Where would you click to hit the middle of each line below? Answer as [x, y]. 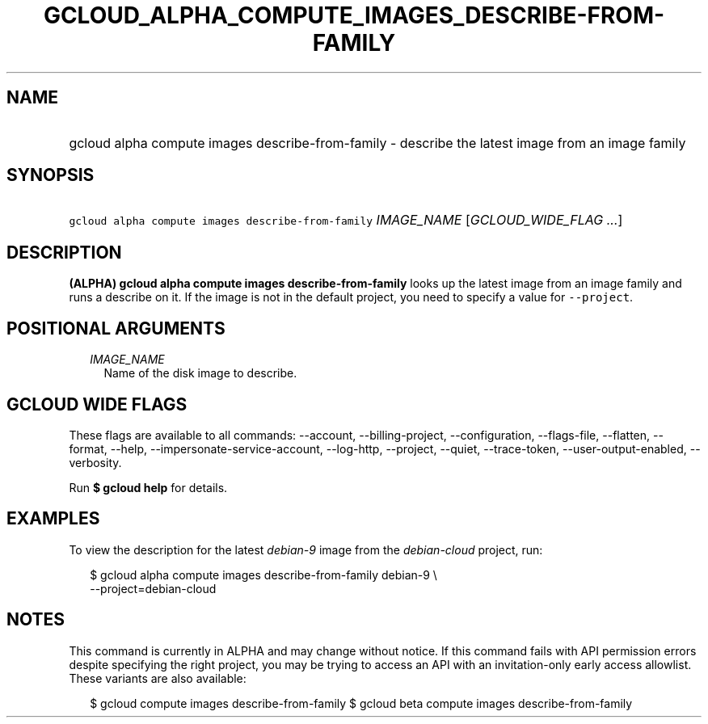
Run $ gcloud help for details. [148, 487]
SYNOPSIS [51, 175]
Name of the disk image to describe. [200, 373]
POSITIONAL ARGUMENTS [116, 328]
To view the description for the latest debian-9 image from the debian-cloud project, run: [306, 549]
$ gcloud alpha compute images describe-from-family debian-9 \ [263, 575]
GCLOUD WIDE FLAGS [97, 404]
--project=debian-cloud [153, 588]
